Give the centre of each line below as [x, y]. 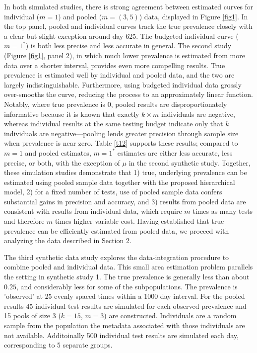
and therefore [24, 221]
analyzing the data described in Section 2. [68, 240]
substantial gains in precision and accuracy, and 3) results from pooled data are [125, 201]
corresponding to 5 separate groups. [58, 345]
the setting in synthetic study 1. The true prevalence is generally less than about [127, 277]
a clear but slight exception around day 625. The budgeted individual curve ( [121, 36]
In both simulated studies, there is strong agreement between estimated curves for [129, 6]
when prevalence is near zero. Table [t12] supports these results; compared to [121, 143]
